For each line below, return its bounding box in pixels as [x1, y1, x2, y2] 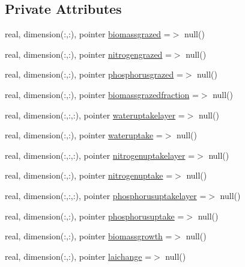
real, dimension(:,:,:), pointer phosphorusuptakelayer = [5, 189, 207, 201]
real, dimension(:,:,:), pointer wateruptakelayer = [5, 108, 185, 121]
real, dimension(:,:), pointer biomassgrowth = [5, 230, 172, 242]
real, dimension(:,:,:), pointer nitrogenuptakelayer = [5, 149, 195, 161]
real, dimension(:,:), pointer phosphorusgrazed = [5, 68, 183, 81]
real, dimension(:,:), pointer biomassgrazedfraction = [5, 88, 199, 100]
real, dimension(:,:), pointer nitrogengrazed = [5, 48, 172, 60]
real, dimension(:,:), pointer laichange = [5, 250, 152, 262]
